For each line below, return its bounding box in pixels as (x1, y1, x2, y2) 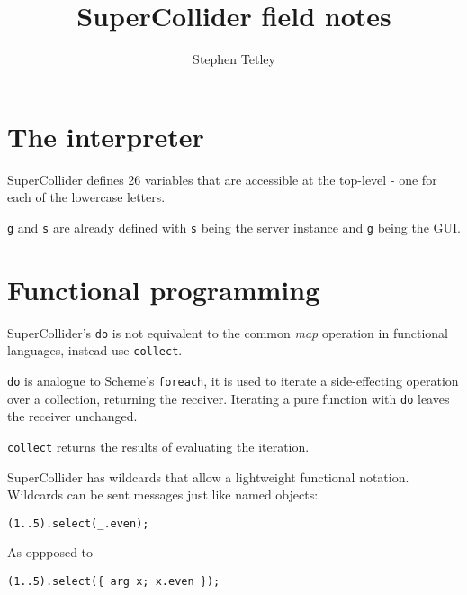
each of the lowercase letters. (7, 188, 166, 206)
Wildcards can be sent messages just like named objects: (7, 485, 319, 504)
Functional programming (7, 270, 320, 307)
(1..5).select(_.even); (7, 517, 149, 530)
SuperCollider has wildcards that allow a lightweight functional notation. (7, 467, 409, 486)
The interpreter (7, 117, 204, 154)
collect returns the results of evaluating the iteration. (7, 436, 310, 455)
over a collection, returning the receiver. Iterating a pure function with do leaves (7, 389, 450, 407)
